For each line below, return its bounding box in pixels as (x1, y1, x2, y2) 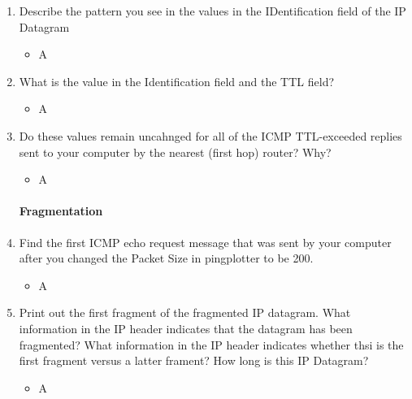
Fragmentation (19, 202, 103, 219)
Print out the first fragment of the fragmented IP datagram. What (19, 304, 351, 321)
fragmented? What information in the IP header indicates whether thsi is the (19, 336, 404, 353)
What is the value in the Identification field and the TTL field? (19, 72, 335, 89)
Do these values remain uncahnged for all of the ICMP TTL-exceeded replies (19, 127, 402, 144)
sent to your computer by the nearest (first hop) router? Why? (19, 143, 332, 160)
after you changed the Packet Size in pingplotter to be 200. (19, 249, 314, 267)
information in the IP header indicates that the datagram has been (19, 319, 353, 336)
